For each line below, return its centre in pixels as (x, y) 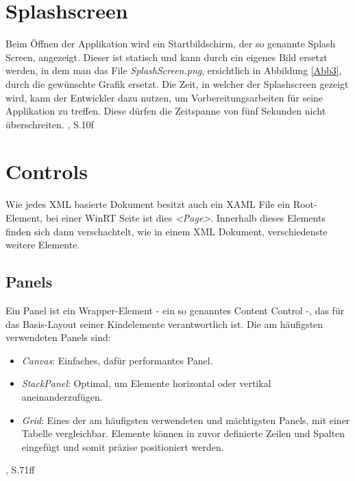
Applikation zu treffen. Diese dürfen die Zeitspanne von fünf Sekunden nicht (166, 111)
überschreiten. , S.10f (50, 124)
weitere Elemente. (43, 245)
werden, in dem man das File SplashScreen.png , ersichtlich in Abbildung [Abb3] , (174, 70)
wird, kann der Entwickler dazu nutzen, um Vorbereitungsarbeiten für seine (164, 97)
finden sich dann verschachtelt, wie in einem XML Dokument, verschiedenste (167, 231)
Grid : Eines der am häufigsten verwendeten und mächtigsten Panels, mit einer (186, 420)
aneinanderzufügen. (62, 396)
